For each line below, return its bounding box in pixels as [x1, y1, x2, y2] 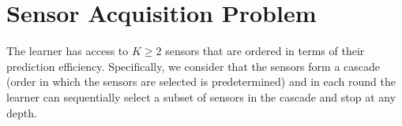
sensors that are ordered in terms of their [165, 43, 365, 59]
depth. [6, 104, 37, 120]
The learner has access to [6, 43, 129, 59]
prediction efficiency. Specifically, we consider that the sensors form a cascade [6, 57, 381, 74]
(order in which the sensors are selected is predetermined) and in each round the [6, 73, 396, 90]
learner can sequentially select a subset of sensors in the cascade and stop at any [6, 88, 396, 105]
